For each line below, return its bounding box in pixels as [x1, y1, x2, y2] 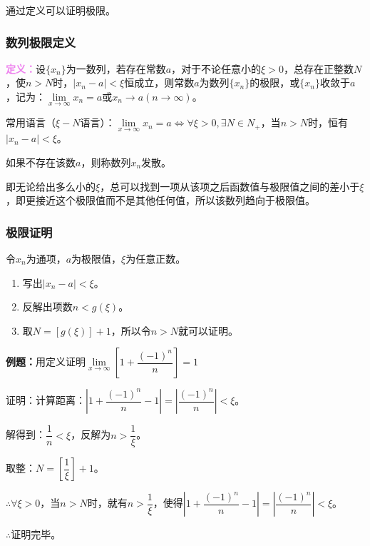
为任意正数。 [125, 251, 186, 266]
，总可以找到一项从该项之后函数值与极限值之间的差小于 [100, 178, 360, 193]
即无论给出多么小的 [6, 178, 96, 193]
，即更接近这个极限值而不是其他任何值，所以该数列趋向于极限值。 [6, 193, 315, 208]
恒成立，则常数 [124, 75, 195, 90]
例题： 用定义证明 [6, 354, 86, 369]
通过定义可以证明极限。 [6, 3, 115, 17]
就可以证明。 [178, 323, 239, 338]
